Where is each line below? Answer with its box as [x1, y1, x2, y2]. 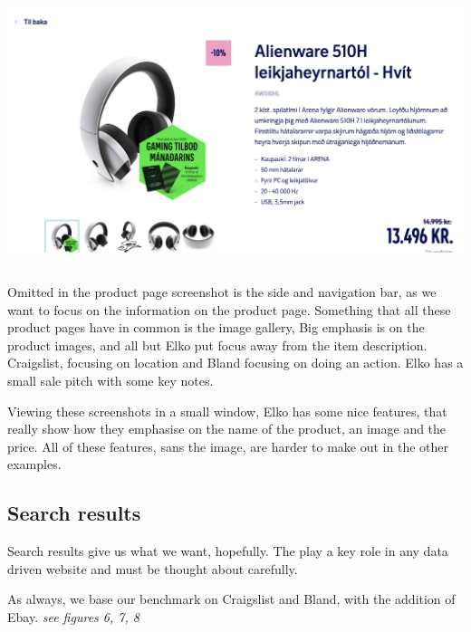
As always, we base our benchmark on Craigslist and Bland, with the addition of [7, 589, 456, 608]
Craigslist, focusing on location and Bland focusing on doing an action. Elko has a [7, 353, 464, 372]
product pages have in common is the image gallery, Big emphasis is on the [7, 318, 425, 337]
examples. [7, 455, 62, 474]
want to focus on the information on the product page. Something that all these [7, 300, 451, 319]
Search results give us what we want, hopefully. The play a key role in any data [7, 541, 448, 560]
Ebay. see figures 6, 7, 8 [7, 607, 139, 626]
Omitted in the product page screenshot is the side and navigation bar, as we [7, 282, 437, 301]
